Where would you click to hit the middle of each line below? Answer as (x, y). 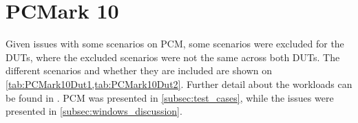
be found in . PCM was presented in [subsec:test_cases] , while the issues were (170, 97)
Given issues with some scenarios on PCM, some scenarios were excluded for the (175, 44)
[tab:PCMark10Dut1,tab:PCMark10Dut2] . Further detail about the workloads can (179, 83)
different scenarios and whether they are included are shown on (139, 70)
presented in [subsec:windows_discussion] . (94, 111)
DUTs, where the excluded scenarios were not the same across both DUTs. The (173, 57)
